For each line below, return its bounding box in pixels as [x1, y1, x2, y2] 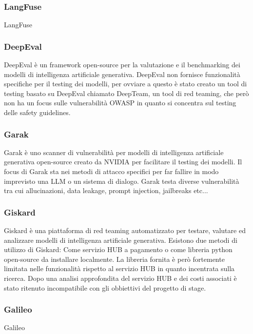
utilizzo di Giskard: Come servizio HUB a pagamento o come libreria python [4, 244, 233, 255]
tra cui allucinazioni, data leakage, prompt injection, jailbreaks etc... [4, 185, 208, 196]
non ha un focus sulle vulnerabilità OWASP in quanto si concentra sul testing [4, 98, 236, 108]
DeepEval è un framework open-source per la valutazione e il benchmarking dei [4, 59, 240, 70]
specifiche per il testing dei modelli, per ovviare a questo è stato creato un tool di [4, 79, 247, 89]
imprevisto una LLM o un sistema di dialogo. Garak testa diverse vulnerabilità [4, 176, 239, 186]
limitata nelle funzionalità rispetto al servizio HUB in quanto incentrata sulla [4, 263, 235, 274]
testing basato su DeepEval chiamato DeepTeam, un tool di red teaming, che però [4, 88, 249, 98]
